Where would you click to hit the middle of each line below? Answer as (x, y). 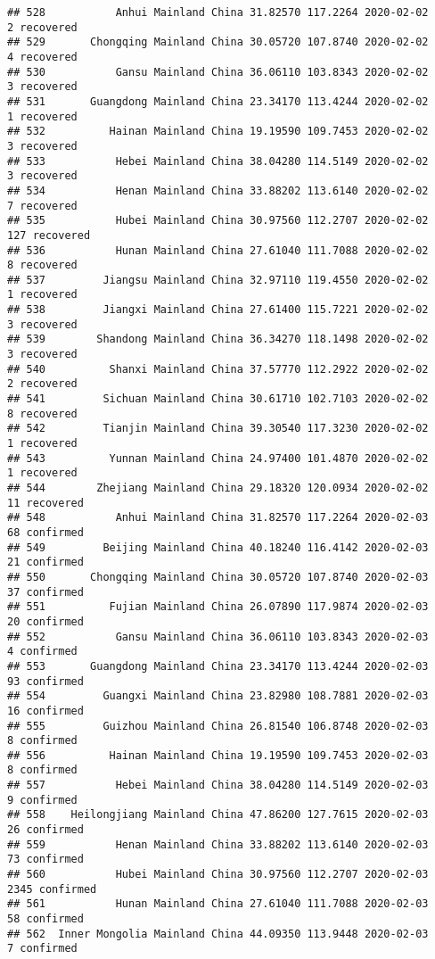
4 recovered (42, 57)
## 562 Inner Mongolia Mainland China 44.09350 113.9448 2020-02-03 (218, 934)
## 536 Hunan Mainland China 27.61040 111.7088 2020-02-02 (218, 250)
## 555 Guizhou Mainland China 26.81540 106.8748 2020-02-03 (218, 726)
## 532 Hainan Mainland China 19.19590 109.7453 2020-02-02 (218, 132)
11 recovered (45, 503)
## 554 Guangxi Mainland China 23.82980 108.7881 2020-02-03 (218, 696)
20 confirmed (45, 621)
